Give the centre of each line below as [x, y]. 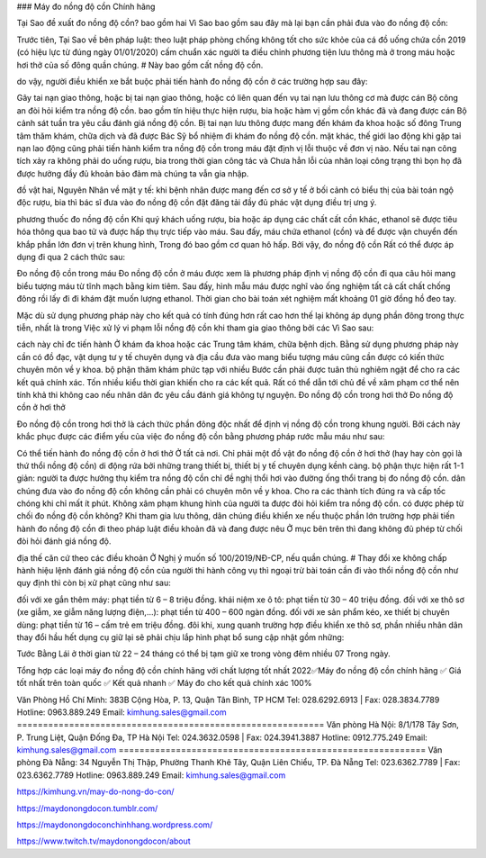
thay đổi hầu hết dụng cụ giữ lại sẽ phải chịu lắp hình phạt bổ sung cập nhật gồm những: [180, 637]
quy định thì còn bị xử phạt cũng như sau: [94, 583]
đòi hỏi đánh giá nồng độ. [64, 541]
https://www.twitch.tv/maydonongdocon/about [103, 841]
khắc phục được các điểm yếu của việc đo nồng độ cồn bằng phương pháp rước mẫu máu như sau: [201, 437]
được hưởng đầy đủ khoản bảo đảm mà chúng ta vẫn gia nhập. [133, 173]
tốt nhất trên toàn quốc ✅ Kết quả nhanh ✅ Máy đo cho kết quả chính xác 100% [164, 683]
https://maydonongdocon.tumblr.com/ [87, 808]
